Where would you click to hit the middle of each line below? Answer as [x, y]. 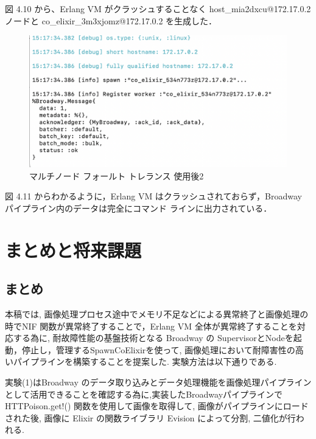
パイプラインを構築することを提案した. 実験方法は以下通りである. [145, 361]
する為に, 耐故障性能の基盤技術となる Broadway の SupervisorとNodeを [153, 338]
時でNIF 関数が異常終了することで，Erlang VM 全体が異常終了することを [151, 326]
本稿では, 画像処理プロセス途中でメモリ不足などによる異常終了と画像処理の [157, 314]
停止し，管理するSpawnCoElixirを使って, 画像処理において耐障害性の [158, 349]
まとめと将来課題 [73, 250]
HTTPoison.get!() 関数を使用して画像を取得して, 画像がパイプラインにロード [157, 406]
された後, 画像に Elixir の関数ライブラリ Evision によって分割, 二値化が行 [150, 417]
